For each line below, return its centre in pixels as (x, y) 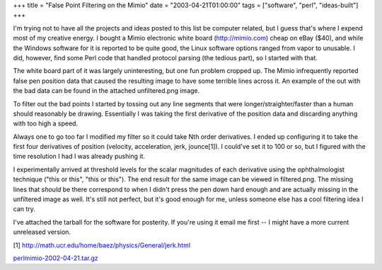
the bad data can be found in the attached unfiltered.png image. (106, 91)
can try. (24, 209)
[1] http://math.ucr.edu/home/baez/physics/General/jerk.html (102, 245)
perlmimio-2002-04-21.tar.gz (56, 258)
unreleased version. (42, 232)
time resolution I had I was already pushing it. (79, 157)
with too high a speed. (45, 123)
